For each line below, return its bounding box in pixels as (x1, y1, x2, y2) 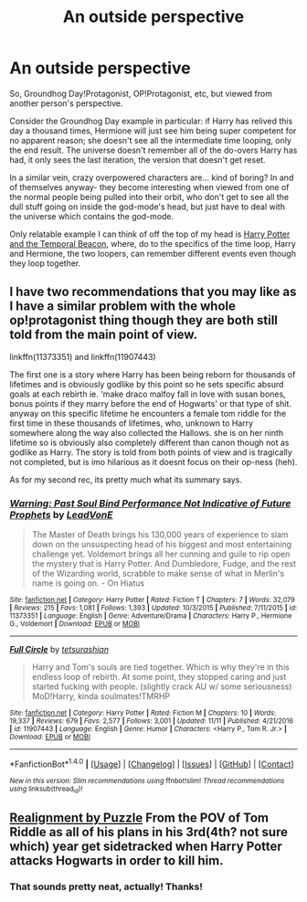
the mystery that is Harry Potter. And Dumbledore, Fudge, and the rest (31, 558, 297, 569)
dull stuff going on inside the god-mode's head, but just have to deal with (9, 201, 286, 212)
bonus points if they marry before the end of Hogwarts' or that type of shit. (9, 398, 292, 409)
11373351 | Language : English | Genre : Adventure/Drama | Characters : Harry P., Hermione (9, 611, 292, 621)
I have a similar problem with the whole (9, 299, 236, 314)
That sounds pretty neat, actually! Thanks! (9, 880, 204, 893)
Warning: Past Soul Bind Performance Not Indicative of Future (9, 496, 291, 509)
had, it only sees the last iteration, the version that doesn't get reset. (9, 154, 267, 165)
